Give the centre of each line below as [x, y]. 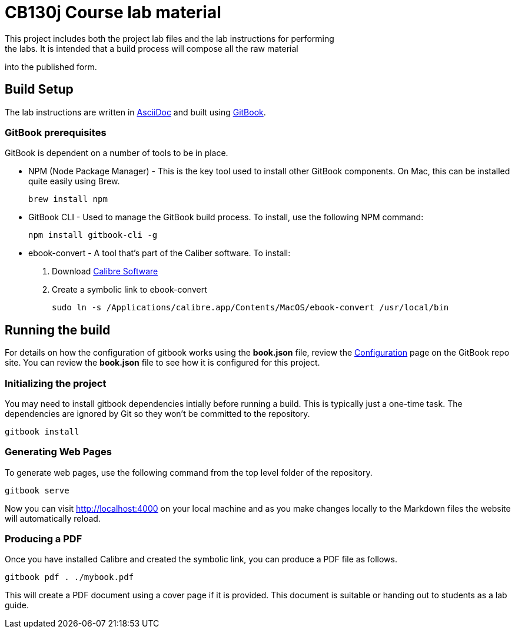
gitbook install [42, 431]
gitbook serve [37, 490]
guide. [17, 605]
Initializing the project [56, 383]
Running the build [58, 330]
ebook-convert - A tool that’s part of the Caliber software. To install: [160, 253]
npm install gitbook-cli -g [93, 235]
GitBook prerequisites [56, 132]
